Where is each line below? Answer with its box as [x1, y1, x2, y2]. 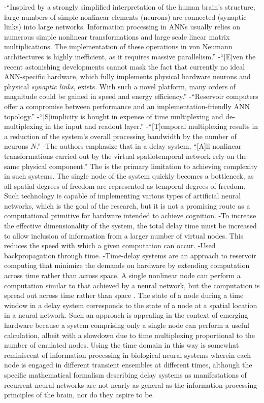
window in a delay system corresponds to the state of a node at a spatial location [4, 299, 257, 310]
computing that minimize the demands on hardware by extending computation [4, 260, 250, 271]
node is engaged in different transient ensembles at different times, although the [4, 359, 252, 370]
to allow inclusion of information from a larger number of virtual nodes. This [4, 230, 244, 241]
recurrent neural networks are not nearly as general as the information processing [4, 379, 257, 390]
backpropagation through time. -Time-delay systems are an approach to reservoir [4, 250, 256, 260]
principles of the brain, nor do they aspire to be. [4, 389, 154, 400]
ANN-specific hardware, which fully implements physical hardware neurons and [4, 71, 251, 82]
